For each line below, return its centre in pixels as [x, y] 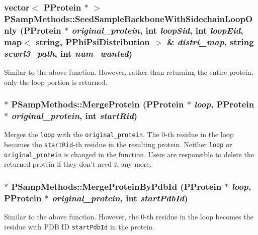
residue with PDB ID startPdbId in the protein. [79, 226]
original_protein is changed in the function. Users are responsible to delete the [129, 154]
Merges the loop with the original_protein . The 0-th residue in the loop [119, 134]
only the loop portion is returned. [56, 82]
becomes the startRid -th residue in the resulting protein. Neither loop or [118, 144]
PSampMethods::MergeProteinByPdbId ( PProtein [116, 186]
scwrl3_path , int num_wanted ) [68, 53]
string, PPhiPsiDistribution [93, 41]
